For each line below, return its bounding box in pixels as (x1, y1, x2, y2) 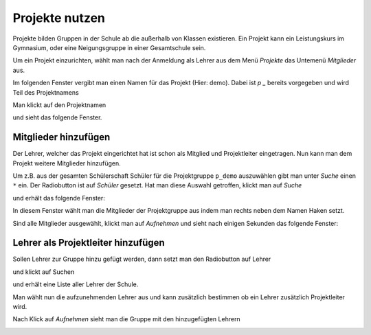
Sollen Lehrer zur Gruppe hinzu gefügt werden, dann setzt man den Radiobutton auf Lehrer (12, 255, 271, 264)
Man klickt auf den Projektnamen (12, 100, 106, 109)
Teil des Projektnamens (12, 88, 79, 96)
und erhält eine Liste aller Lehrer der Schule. (12, 280, 139, 288)
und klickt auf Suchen (12, 268, 75, 276)
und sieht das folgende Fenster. (12, 113, 102, 122)
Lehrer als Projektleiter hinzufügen (12, 237, 165, 249)
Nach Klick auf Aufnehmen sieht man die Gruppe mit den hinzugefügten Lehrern (12, 315, 240, 323)
